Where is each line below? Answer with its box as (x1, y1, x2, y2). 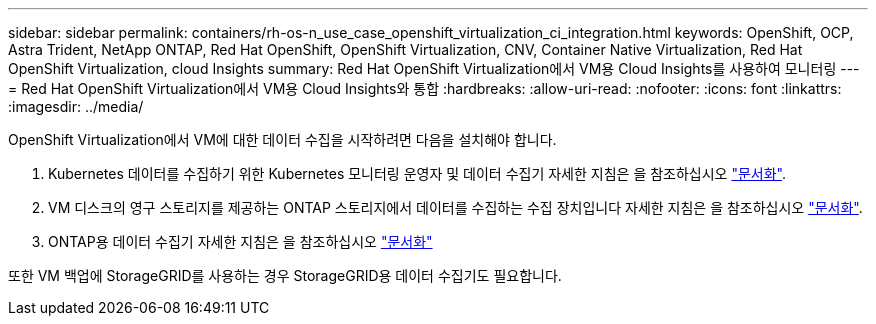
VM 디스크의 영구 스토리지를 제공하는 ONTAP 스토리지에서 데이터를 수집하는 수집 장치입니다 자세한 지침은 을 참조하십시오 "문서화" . (48, 199, 863, 216)
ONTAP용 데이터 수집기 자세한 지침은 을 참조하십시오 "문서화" (48, 233, 433, 250)
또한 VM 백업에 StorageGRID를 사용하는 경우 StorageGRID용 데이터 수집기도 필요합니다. (8, 267, 562, 284)
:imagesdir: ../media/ (8, 98, 144, 115)
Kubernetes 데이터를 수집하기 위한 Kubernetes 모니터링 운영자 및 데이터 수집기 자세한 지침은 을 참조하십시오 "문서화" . (48, 165, 787, 182)
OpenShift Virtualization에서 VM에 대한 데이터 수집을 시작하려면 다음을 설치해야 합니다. (8, 131, 557, 148)
